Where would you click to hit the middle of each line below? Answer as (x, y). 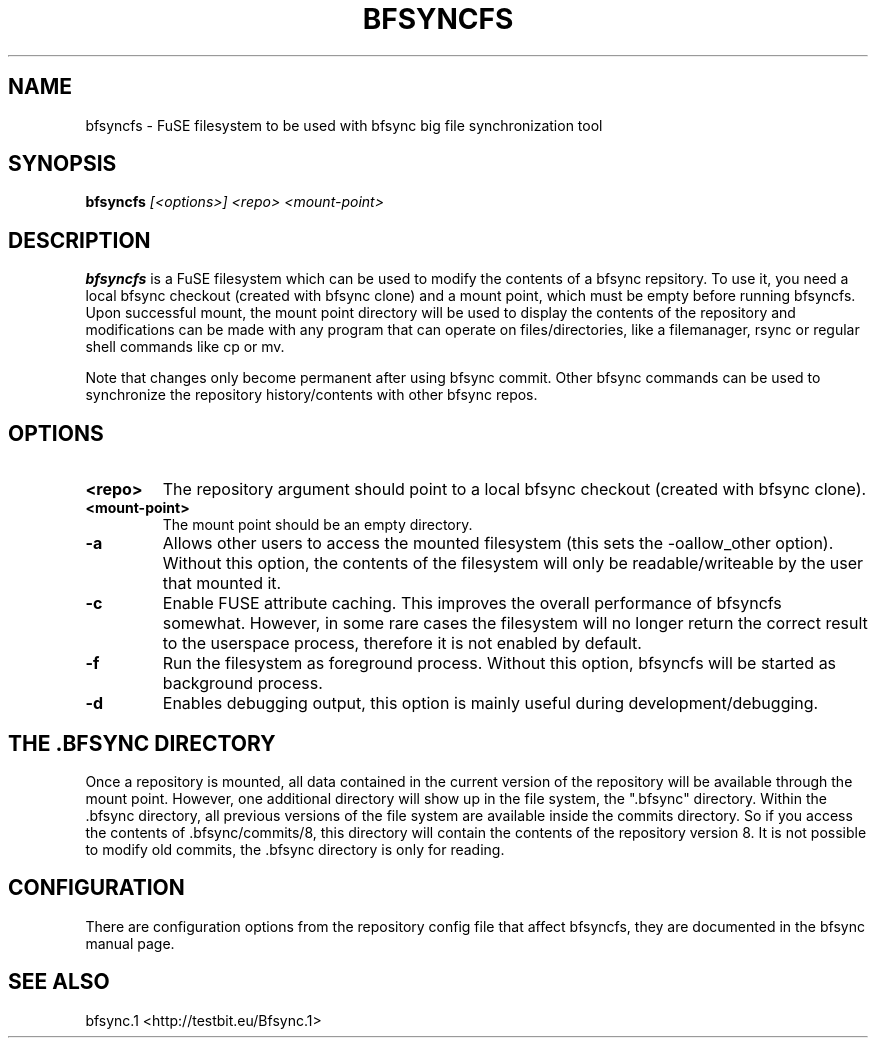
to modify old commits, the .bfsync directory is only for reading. (295, 849)
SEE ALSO (59, 982)
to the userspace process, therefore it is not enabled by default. (402, 643)
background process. (242, 683)
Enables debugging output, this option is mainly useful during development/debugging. (490, 703)
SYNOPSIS (62, 164)
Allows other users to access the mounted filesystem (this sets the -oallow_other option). (498, 543)
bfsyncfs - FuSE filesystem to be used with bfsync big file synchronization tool (344, 125)
